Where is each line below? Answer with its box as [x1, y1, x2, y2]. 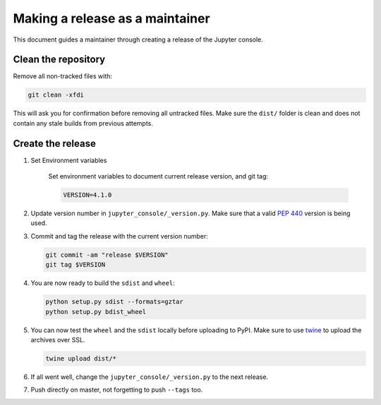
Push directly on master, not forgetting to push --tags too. [30, 385, 203, 394]
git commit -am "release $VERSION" [45, 250, 169, 259]
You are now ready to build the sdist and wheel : [30, 279, 176, 287]
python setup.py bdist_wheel [45, 308, 147, 315]
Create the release [13, 138, 97, 150]
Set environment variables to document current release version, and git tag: [48, 172, 268, 181]
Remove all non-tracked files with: [13, 72, 112, 80]
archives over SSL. [30, 335, 85, 344]
